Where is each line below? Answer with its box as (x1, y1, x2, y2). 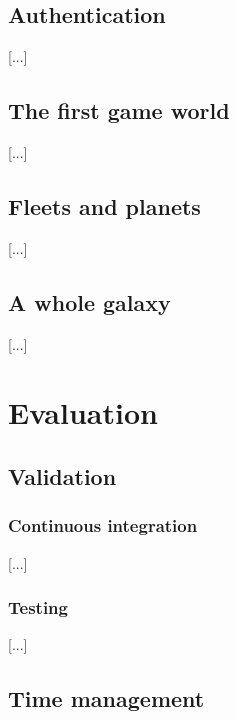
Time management (8, 683, 205, 714)
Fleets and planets (8, 190, 201, 221)
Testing (8, 595, 68, 620)
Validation (8, 460, 117, 491)
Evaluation (8, 392, 158, 433)
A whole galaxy (8, 286, 171, 317)
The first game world (8, 95, 230, 126)
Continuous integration (8, 513, 198, 538)
